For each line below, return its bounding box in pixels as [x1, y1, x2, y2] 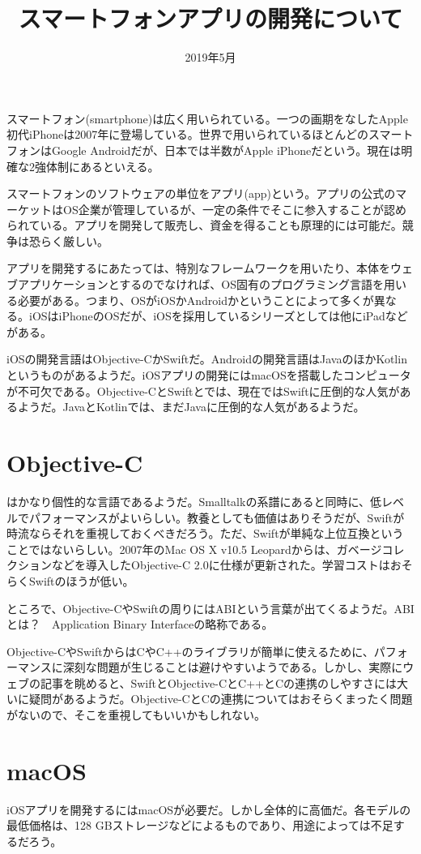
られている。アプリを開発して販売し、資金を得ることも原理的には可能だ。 [6, 217, 402, 234]
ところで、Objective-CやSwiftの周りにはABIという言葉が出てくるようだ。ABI [6, 599, 415, 616]
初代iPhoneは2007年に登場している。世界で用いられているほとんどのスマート [6, 126, 414, 143]
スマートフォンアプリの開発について [18, 2, 403, 35]
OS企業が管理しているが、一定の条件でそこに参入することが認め [62, 200, 406, 217]
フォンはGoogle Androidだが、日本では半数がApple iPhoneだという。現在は [6, 141, 402, 158]
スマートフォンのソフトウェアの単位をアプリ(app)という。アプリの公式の [6, 185, 396, 202]
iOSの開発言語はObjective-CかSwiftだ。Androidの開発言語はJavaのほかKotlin [6, 350, 407, 367]
